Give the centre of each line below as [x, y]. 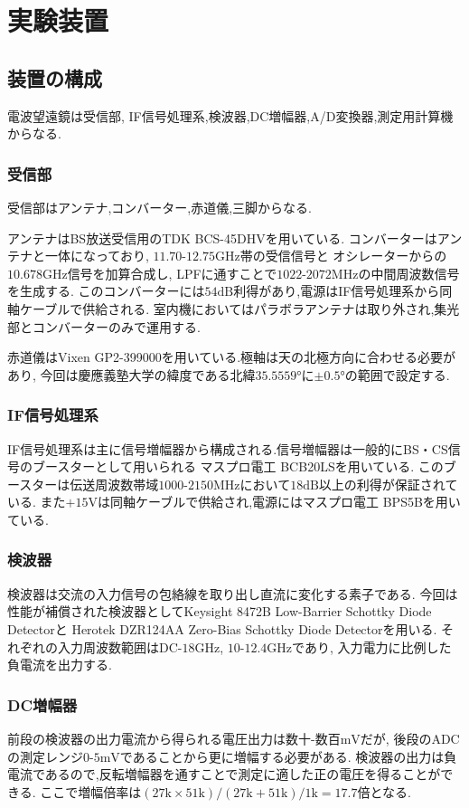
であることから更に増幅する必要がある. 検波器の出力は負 [288, 756]
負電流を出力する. [60, 665]
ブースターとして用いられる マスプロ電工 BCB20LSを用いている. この [238, 466]
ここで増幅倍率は [91, 791]
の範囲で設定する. [397, 374]
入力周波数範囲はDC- [120, 646]
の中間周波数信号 [409, 273]
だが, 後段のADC [410, 738]
